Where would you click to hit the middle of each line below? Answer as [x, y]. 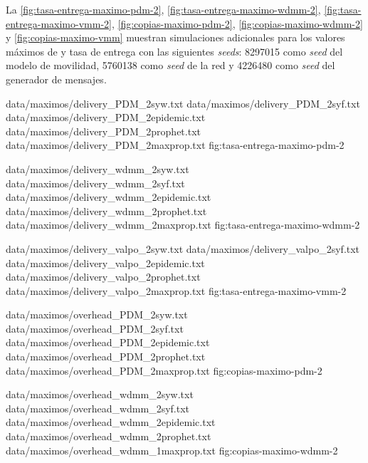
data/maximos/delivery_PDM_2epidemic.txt [106, 117]
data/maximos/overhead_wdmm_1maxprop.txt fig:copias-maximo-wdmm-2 [172, 450]
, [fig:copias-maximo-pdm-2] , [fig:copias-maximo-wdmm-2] [237, 23]
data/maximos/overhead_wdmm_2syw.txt [100, 394]
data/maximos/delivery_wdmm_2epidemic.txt [109, 197]
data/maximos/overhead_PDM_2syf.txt [95, 328]
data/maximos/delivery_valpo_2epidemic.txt [105, 262]
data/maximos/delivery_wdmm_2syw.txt [98, 168]
